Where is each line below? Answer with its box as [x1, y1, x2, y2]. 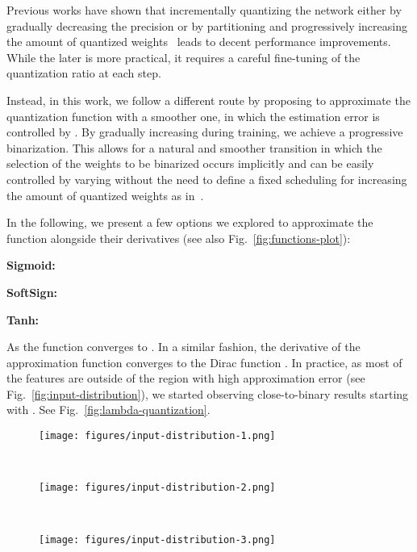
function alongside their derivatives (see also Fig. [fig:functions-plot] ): [6, 229, 351, 246]
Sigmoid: [6, 257, 56, 274]
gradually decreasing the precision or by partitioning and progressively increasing [6, 17, 407, 34]
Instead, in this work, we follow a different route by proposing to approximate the [6, 91, 411, 108]
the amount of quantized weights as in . [6, 186, 204, 203]
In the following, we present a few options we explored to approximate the [6, 214, 373, 231]
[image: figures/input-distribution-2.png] [39, 482, 276, 494]
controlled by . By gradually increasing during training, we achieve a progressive [6, 123, 403, 140]
